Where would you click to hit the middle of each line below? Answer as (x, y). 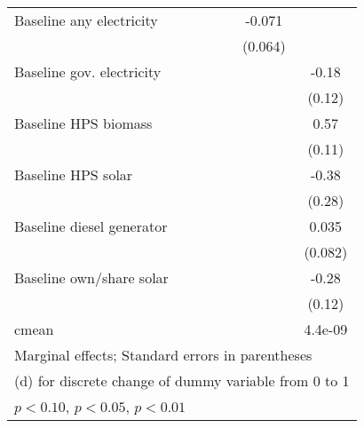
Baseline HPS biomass (83, 123)
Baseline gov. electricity (88, 71)
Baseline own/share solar (91, 277)
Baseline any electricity (86, 20)
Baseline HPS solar (74, 174)
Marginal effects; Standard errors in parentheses (163, 355)
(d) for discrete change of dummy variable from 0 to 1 (182, 380)
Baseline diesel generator (91, 226)
